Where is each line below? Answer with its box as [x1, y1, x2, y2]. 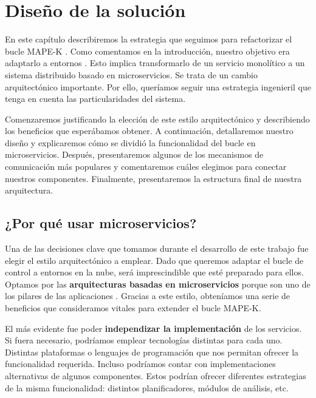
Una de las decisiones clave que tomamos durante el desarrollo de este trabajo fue [5, 242, 309, 255]
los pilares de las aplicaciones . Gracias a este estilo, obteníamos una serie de [5, 289, 290, 302]
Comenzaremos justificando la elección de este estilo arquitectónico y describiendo [5, 112, 310, 125]
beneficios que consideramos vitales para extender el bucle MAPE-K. [5, 302, 261, 314]
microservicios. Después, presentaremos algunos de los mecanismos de [5, 148, 264, 161]
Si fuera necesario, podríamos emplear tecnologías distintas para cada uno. [5, 334, 283, 346]
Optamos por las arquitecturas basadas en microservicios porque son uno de [5, 277, 311, 290]
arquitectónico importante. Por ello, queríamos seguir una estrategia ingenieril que [5, 80, 311, 93]
